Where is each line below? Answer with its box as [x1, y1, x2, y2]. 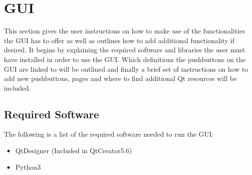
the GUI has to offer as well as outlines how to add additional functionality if [4, 35, 234, 45]
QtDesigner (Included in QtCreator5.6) [15, 145, 132, 156]
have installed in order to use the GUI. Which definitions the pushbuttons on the [4, 54, 246, 64]
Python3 [15, 161, 41, 172]
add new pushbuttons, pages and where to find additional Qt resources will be [4, 73, 237, 83]
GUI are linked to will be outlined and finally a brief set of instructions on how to [4, 64, 248, 74]
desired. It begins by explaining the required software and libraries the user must [4, 45, 245, 55]
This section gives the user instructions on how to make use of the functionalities [4, 26, 245, 36]
